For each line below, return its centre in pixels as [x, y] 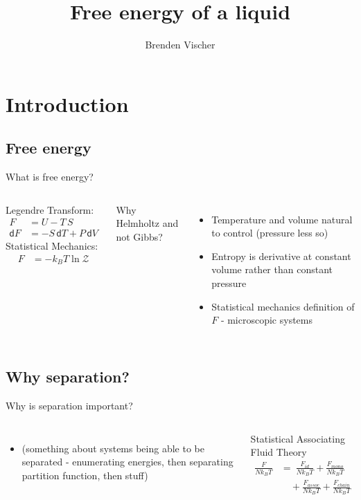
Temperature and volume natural [282, 219]
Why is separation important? [69, 406]
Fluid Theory [279, 452]
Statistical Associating [298, 438]
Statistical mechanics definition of [283, 306]
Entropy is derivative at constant [281, 256]
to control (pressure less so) [270, 233]
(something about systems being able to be [113, 448]
